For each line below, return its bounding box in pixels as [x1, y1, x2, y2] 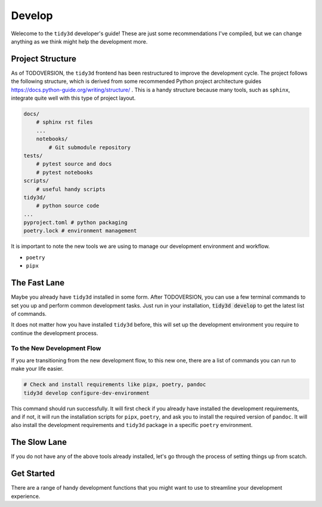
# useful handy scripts [36, 186, 106, 192]
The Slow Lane [11, 437, 67, 447]
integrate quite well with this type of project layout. [11, 94, 136, 102]
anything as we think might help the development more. [11, 38, 148, 45]
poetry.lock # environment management [23, 228, 137, 234]
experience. [11, 493, 41, 500]
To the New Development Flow [11, 344, 101, 352]
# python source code [36, 202, 100, 209]
